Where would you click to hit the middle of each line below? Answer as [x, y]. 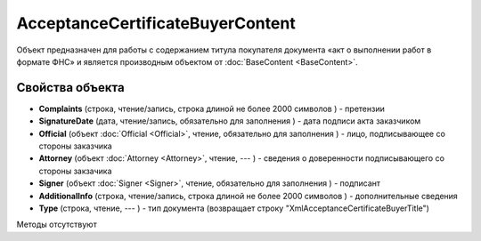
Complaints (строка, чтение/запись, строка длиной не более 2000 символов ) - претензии [212, 108]
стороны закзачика [75, 171]
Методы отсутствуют [57, 225]
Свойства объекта [70, 88]
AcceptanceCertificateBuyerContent [156, 23]
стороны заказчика [76, 146]
